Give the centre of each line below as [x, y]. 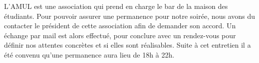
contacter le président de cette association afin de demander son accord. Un [120, 26]
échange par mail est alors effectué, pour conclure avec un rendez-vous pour [120, 35]
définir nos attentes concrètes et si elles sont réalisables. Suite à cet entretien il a [127, 45]
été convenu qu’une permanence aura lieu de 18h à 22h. [89, 54]
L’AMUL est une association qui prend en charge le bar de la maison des [116, 6]
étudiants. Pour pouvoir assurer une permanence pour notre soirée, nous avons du [130, 16]
